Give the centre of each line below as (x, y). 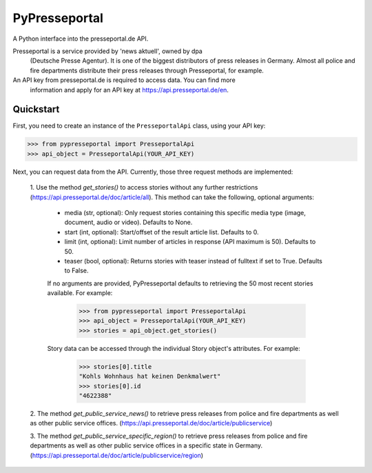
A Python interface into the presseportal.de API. (81, 39)
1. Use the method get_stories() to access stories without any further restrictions (144, 188)
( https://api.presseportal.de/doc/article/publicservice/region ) (116, 455)
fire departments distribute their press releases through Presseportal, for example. (147, 70)
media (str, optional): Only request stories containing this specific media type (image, (185, 212)
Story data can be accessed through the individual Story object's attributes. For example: (174, 348)
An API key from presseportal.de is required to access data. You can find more (124, 80)
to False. (76, 271)
